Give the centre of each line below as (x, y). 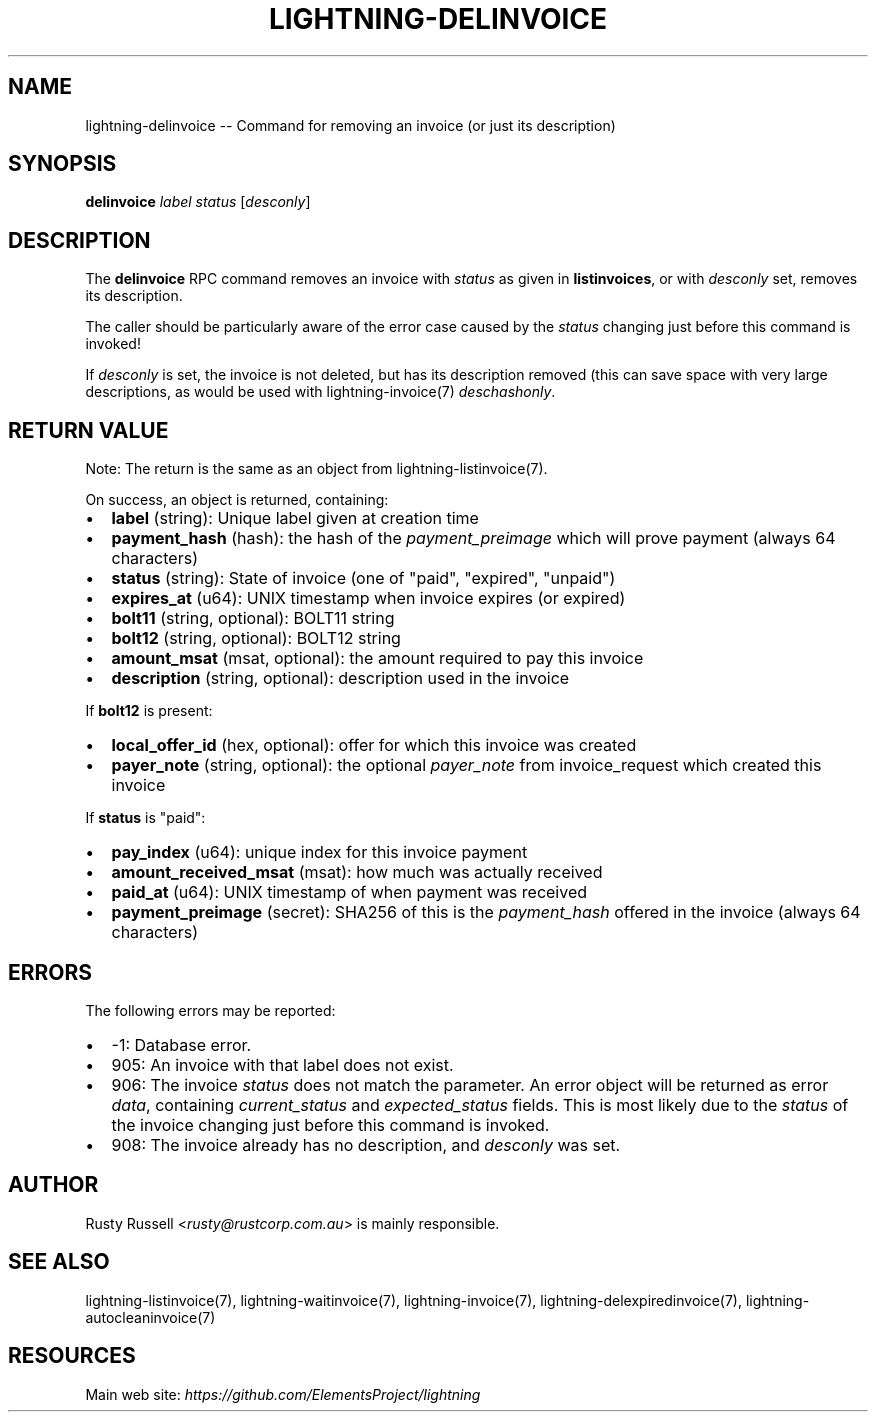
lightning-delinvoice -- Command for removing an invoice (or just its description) (350, 125)
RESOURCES (72, 1356)
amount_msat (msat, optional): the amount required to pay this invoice (377, 658)
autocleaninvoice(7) (150, 1317)
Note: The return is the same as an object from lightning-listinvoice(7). (316, 469)
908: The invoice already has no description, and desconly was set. (366, 1144)
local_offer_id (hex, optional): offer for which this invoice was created (374, 745)
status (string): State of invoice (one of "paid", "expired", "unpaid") (363, 578)
